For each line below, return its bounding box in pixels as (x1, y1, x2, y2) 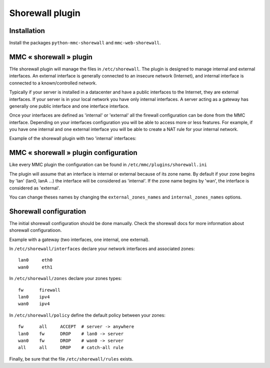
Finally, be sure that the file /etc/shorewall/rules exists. (9, 355, 133, 362)
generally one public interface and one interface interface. (9, 103, 129, 109)
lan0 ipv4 (18, 294, 50, 299)
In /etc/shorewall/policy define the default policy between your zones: (9, 312, 166, 318)
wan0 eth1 (18, 264, 52, 270)
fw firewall (18, 287, 60, 292)
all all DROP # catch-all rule (18, 345, 124, 350)
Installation (9, 26, 45, 35)
